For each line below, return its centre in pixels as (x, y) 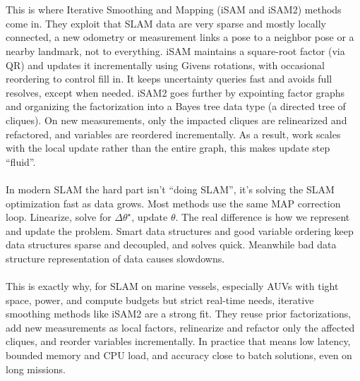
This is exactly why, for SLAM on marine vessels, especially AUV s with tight (172, 286)
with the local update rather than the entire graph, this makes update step (168, 148)
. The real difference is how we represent (263, 217)
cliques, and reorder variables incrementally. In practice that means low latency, (178, 341)
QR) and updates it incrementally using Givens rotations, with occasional (165, 65)
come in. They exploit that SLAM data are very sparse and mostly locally (166, 23)
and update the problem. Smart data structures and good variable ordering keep (180, 230)
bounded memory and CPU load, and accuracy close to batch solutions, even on (179, 355)
